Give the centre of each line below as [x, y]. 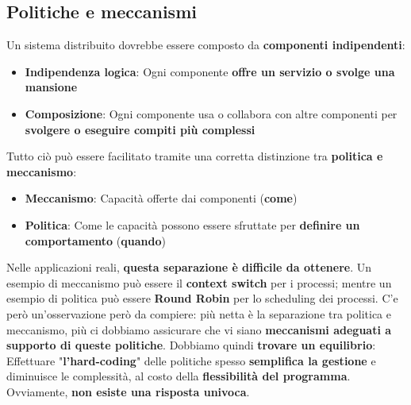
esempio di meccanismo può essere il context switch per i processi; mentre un [199, 282]
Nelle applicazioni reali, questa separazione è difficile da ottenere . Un [189, 267]
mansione [51, 87]
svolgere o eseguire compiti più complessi [140, 129]
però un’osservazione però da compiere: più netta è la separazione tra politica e [199, 313]
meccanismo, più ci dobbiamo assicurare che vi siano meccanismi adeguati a [199, 329]
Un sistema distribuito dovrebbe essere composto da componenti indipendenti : [206, 45]
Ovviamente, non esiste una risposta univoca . [128, 391]
